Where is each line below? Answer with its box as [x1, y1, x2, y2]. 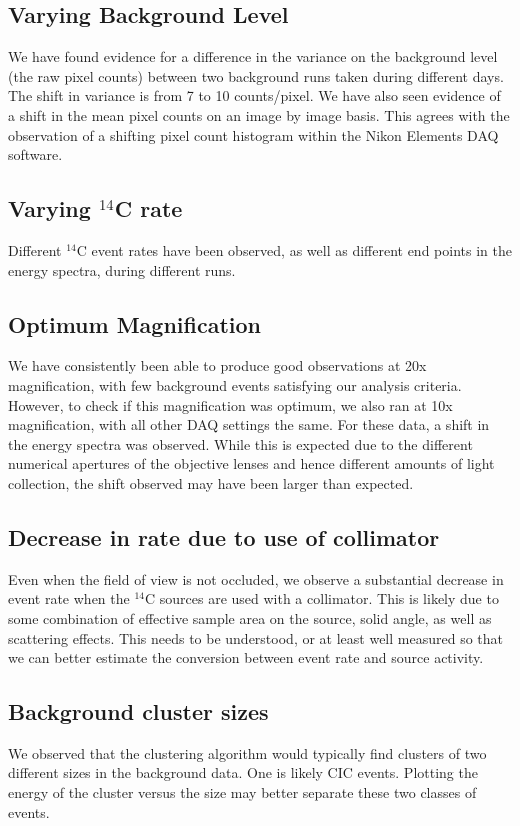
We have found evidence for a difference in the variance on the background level [8, 46, 498, 67]
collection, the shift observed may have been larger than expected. [8, 472, 414, 493]
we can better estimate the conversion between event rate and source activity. [8, 647, 484, 668]
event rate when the [8, 588, 130, 609]
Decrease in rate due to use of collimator [8, 521, 440, 552]
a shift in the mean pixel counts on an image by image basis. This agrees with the [8, 104, 510, 125]
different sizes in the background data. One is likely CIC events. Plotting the [8, 762, 478, 783]
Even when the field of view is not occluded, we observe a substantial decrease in [8, 568, 504, 589]
